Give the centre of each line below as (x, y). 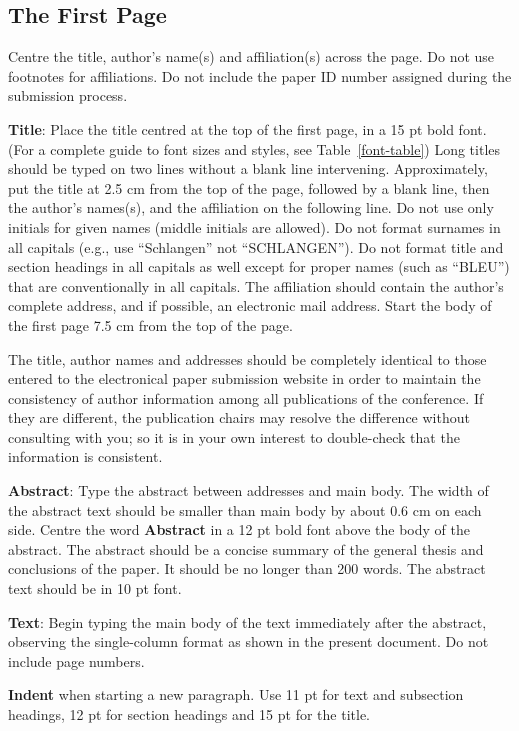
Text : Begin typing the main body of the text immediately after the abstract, (247, 621)
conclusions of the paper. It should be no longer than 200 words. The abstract (247, 568)
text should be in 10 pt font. (95, 588)
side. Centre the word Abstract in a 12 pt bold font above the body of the (239, 529)
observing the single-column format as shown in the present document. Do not (248, 641)
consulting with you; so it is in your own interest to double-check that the (234, 436)
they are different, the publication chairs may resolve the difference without (239, 417)
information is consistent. (85, 456)
